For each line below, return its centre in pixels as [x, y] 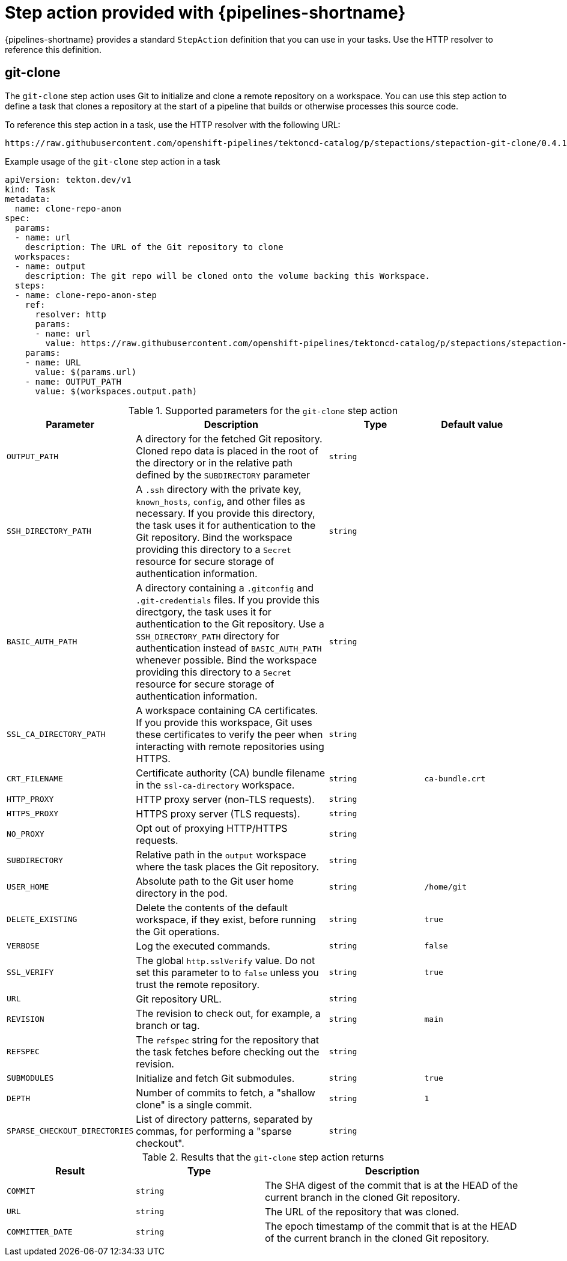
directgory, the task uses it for [204, 612]
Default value [472, 424]
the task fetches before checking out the [228, 1052]
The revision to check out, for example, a [228, 1013]
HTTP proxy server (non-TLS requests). [225, 799]
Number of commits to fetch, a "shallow [226, 1092]
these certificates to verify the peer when [229, 734]
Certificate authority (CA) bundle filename [231, 773]
